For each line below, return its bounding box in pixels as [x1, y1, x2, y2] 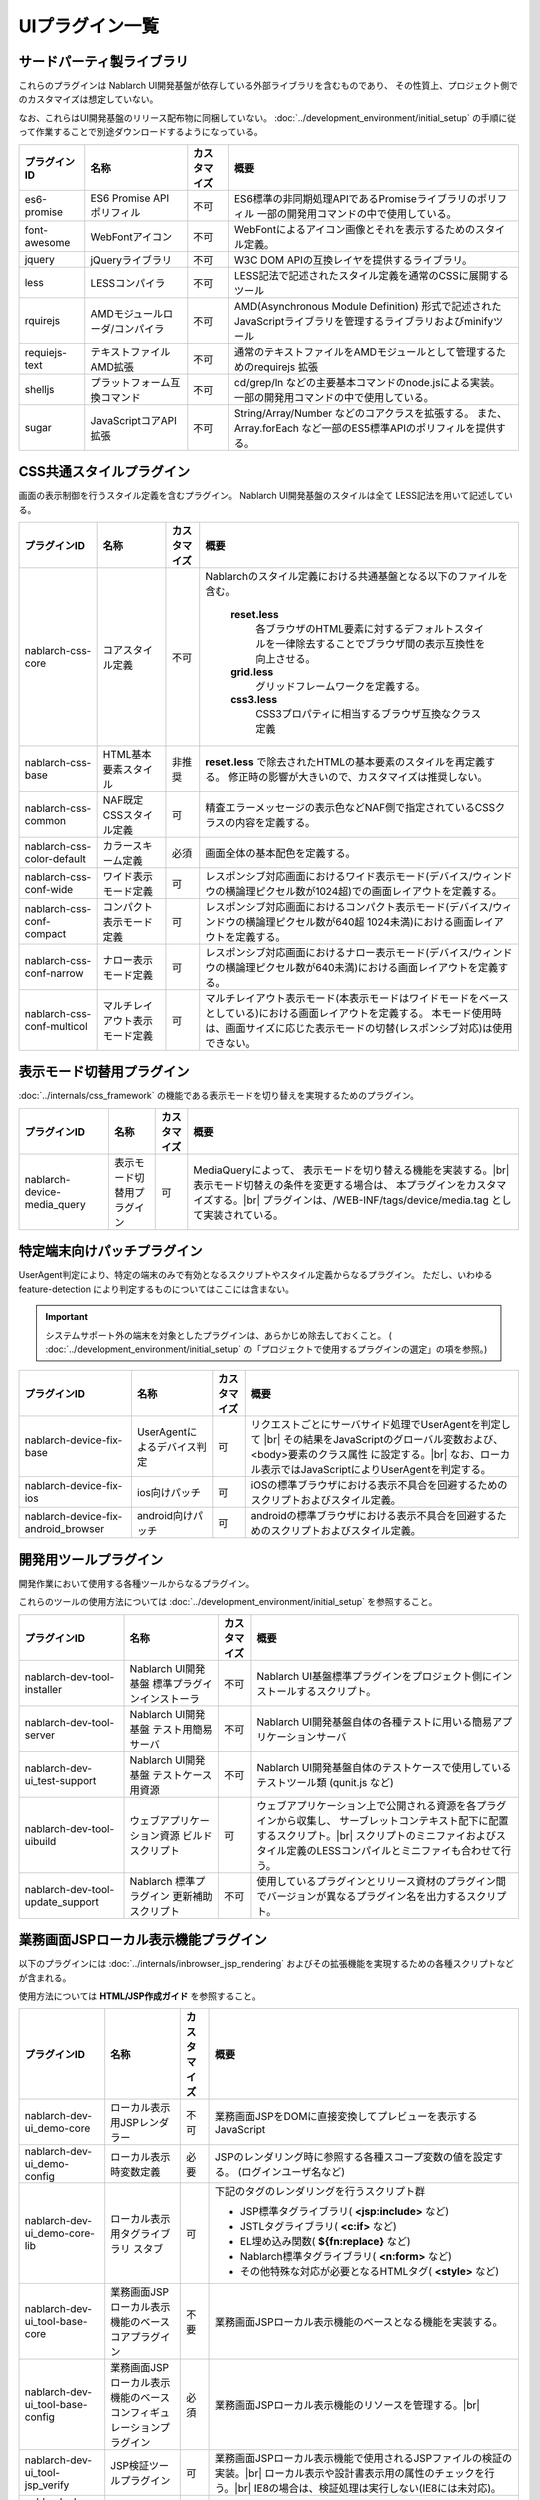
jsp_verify [24, 2478, 70, 2492]
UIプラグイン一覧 [18, 15, 160, 37]
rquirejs [24, 313, 61, 327]
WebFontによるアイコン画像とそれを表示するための [233, 222, 475, 236]
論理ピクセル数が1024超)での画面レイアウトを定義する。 [235, 884, 502, 898]
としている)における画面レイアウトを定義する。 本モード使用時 [205, 1006, 502, 1020]
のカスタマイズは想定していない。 [18, 93, 159, 105]
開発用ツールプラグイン [18, 1551, 164, 1568]
